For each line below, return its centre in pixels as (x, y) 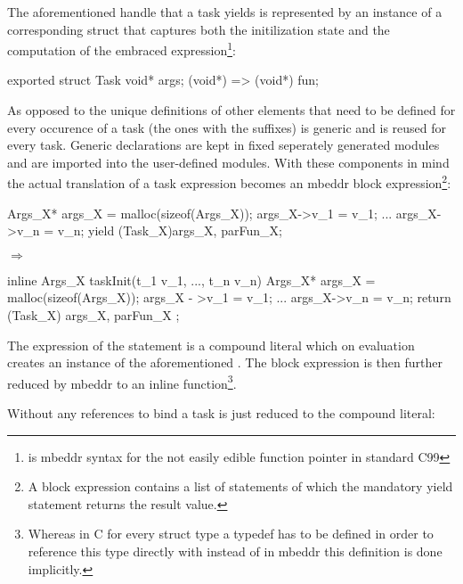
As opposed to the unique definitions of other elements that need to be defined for (231, 110)
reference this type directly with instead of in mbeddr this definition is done (235, 551)
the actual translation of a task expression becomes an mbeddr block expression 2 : (229, 182)
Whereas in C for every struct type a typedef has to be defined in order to (231, 534)
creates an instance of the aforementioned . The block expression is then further (225, 362)
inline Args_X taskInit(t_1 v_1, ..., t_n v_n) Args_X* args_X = (191, 280)
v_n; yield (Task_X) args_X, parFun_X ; (170, 230)
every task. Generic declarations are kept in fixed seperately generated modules (223, 145)
